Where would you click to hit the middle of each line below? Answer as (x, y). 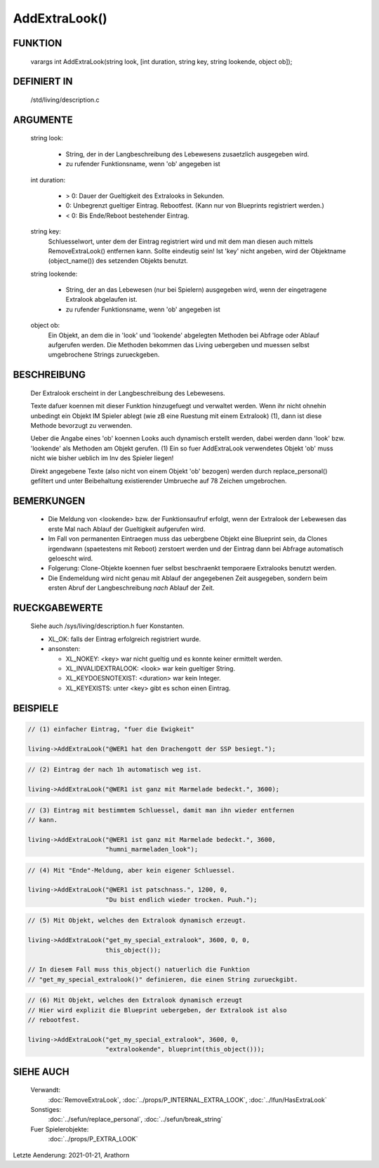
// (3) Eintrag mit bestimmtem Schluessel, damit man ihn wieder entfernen (161, 810)
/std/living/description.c (65, 100)
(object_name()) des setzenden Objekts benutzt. (118, 261)
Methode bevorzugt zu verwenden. (81, 425)
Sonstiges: (46, 1110)
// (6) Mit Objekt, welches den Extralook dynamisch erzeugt (135, 1000)
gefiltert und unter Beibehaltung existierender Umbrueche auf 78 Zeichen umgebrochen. (159, 481)
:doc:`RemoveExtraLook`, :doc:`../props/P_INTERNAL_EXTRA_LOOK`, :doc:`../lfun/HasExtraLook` (188, 1100)
